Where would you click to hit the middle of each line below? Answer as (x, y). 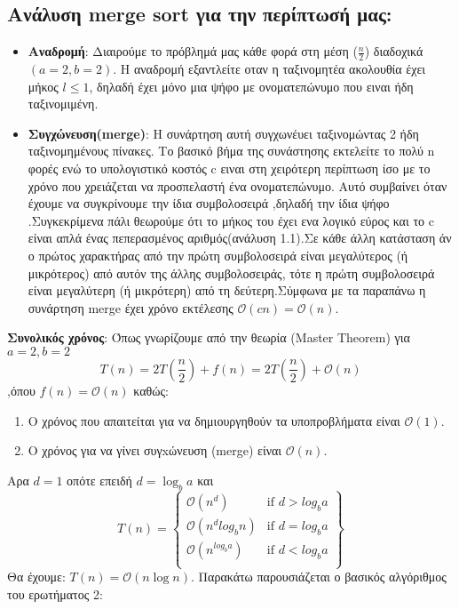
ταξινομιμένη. (63, 104)
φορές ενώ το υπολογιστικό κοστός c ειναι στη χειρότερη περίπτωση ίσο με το (229, 168)
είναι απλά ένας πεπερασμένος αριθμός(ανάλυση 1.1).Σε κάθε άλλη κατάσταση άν (240, 238)
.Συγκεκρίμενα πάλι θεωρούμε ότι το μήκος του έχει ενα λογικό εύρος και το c (231, 220)
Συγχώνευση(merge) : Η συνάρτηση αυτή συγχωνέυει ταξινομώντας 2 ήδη (223, 133)
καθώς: (151, 390)
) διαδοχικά (394, 51)
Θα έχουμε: (36, 577)
